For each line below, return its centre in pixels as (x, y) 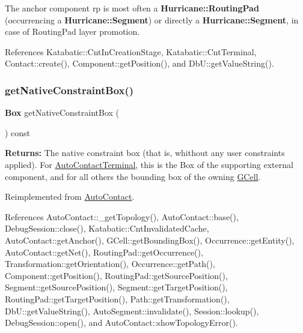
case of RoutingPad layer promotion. (72, 31)
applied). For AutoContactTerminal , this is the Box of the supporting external (149, 164)
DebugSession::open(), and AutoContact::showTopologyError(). (121, 322)
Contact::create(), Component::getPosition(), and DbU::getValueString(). (139, 63)
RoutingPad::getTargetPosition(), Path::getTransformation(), (117, 298)
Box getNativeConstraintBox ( (62, 112)
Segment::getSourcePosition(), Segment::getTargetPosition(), (116, 287)
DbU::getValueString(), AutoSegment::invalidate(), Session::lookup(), (132, 310)
